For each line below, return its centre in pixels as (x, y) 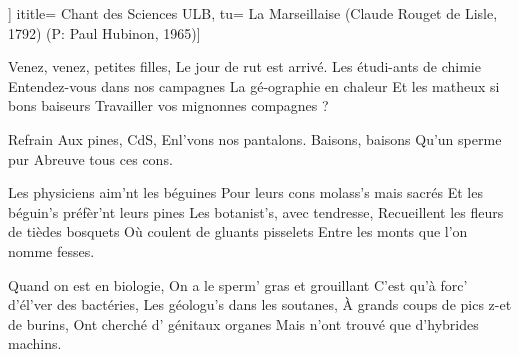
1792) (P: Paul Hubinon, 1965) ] (104, 32)
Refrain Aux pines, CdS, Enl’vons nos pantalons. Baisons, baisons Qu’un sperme (255, 138)
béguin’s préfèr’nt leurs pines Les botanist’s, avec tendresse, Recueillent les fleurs (256, 211)
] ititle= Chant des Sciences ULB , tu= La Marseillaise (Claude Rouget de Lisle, (253, 13)
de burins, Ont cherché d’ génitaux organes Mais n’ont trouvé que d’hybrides (243, 323)
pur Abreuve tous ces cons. (90, 158)
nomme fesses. (51, 250)
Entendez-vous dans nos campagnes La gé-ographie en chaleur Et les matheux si (254, 85)
